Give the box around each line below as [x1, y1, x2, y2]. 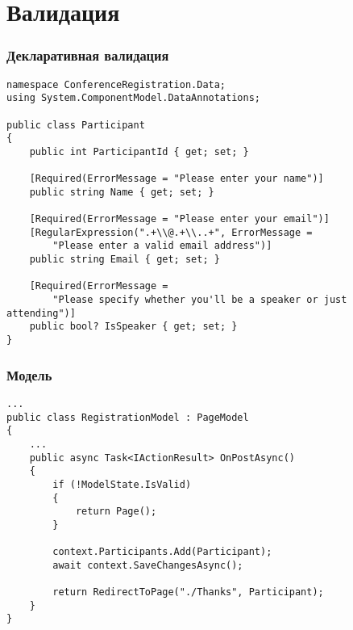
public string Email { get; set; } [29, 254, 220, 266]
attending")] [6, 307, 76, 319]
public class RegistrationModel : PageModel [6, 411, 249, 423]
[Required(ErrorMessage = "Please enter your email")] [29, 213, 330, 225]
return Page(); [75, 506, 157, 518]
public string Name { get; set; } [29, 186, 214, 198]
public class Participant [6, 119, 145, 131]
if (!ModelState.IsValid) [52, 478, 192, 490]
